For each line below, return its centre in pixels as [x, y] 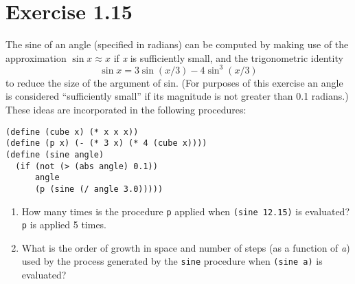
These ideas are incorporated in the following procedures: [126, 109]
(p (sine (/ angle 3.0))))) [99, 189]
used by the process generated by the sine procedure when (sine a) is [172, 261]
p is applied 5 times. [64, 225]
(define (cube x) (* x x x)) [72, 132]
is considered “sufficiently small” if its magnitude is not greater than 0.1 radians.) [177, 96]
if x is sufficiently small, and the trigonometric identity [228, 57]
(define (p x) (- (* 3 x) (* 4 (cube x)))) [106, 143]
